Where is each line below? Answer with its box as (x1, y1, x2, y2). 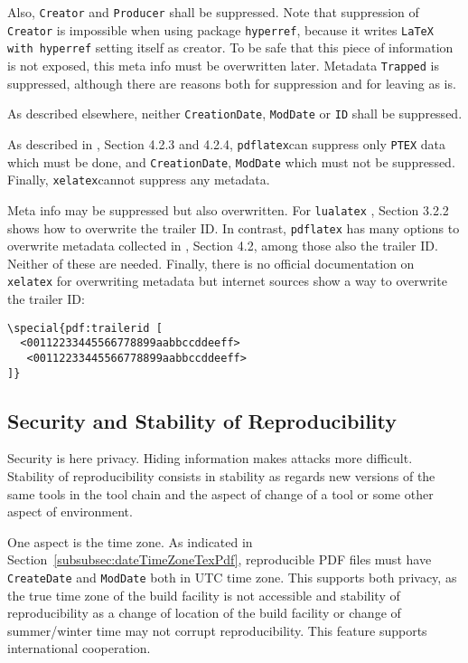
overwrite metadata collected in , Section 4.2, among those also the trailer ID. (7, 236, 438, 255)
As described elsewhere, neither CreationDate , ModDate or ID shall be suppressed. (7, 104, 463, 123)
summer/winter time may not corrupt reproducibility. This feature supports (7, 620, 427, 639)
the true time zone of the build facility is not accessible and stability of (7, 585, 400, 604)
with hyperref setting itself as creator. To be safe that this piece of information (7, 38, 454, 57)
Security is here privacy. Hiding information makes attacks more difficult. (7, 449, 413, 468)
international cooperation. (7, 639, 151, 658)
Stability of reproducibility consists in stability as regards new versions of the (7, 467, 435, 486)
